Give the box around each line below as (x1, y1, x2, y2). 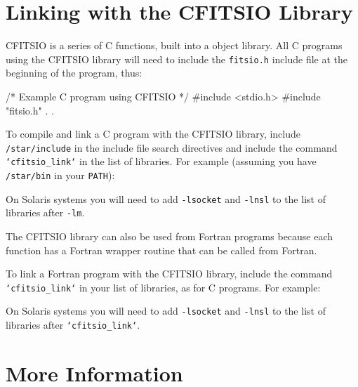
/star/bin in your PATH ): (6, 168, 115, 183)
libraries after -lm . (6, 205, 85, 220)
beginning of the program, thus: (6, 65, 142, 80)
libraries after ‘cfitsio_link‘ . (6, 317, 140, 332)
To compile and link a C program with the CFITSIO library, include (6, 126, 300, 141)
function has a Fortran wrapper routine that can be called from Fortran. (6, 242, 317, 257)
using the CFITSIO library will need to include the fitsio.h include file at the (6, 51, 347, 66)
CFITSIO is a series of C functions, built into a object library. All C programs (6, 38, 343, 53)
